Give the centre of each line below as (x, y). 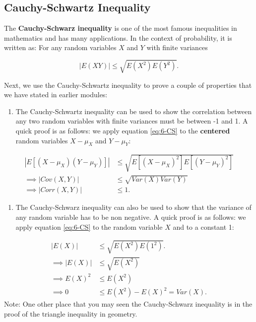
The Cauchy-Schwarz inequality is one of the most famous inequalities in (121, 28)
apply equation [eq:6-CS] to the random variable (89, 226)
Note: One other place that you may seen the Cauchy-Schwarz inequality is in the (128, 304)
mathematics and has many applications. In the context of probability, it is (118, 37)
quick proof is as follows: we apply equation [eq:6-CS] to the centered (123, 130)
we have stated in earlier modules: (56, 95)
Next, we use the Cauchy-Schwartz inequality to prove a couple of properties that (128, 85)
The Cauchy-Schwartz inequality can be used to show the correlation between (134, 111)
